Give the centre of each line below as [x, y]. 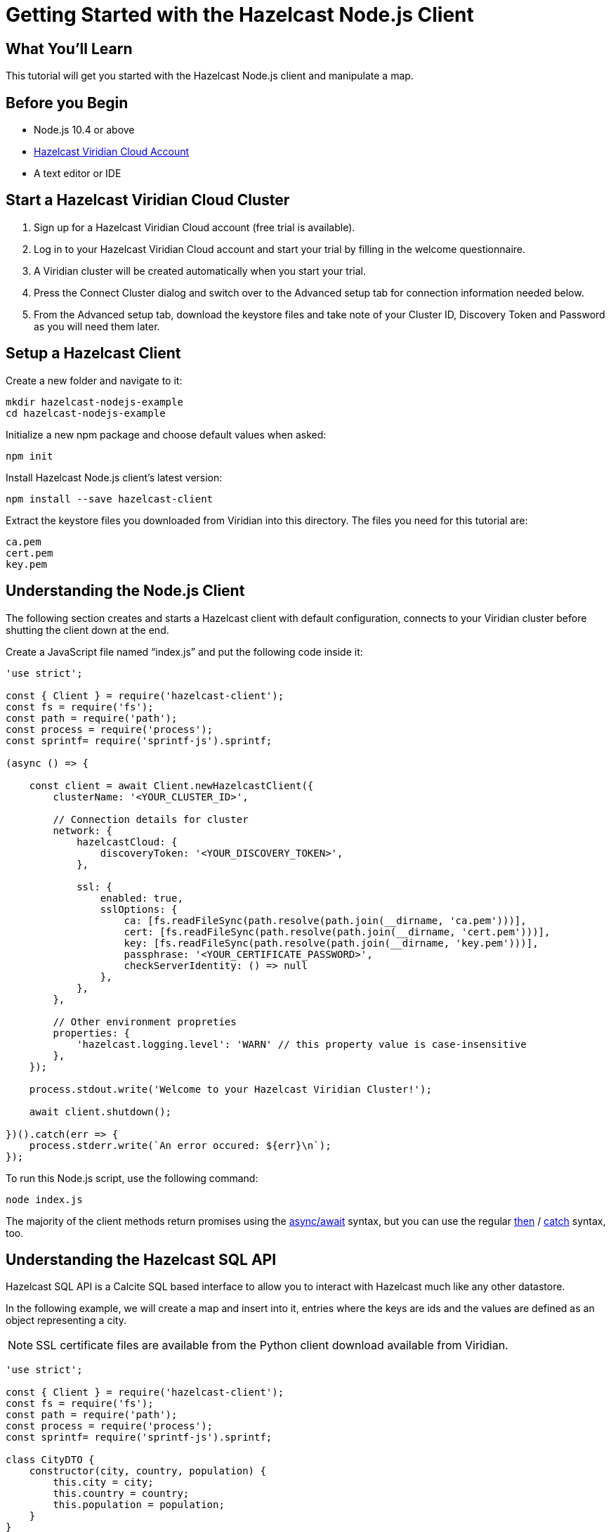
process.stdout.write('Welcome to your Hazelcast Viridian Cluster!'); [230, 1089]
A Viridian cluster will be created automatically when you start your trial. [200, 271]
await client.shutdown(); [100, 1111]
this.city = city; [103, 1482]
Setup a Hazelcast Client [93, 353]
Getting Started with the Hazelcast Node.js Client [240, 15]
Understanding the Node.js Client [125, 591]
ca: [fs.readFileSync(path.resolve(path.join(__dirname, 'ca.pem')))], [325, 920]
